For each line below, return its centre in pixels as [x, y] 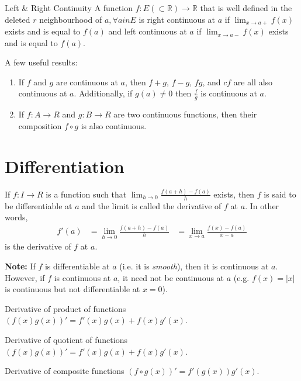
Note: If [20, 266]
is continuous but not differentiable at [72, 289]
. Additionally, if [103, 93]
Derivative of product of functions [65, 308]
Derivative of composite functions [65, 371]
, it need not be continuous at [171, 277]
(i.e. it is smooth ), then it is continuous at [194, 266]
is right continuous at [177, 19]
